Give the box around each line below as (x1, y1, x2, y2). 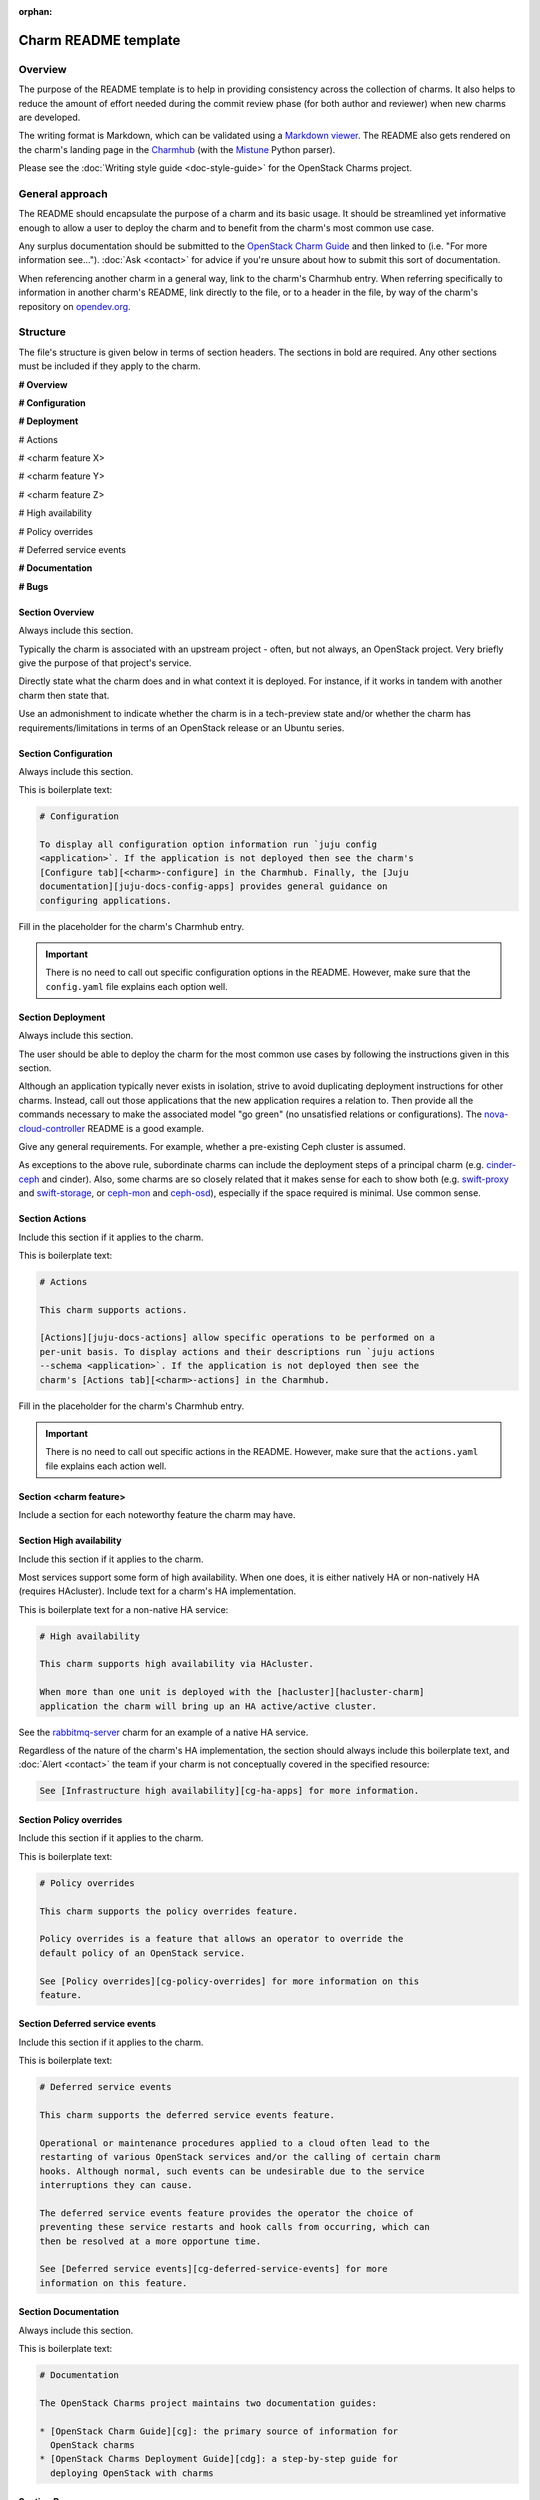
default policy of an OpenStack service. (39, 1947, 246, 1959)
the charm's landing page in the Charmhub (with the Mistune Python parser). (18, 143, 336, 155)
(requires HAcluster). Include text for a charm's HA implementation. (18, 1585, 297, 1597)
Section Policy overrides (18, 1814, 123, 1825)
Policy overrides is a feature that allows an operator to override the (39, 1933, 404, 1945)
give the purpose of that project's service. (18, 656, 192, 669)
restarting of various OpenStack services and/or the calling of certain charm (39, 2151, 441, 2163)
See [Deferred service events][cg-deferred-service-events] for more (39, 2263, 388, 2275)
